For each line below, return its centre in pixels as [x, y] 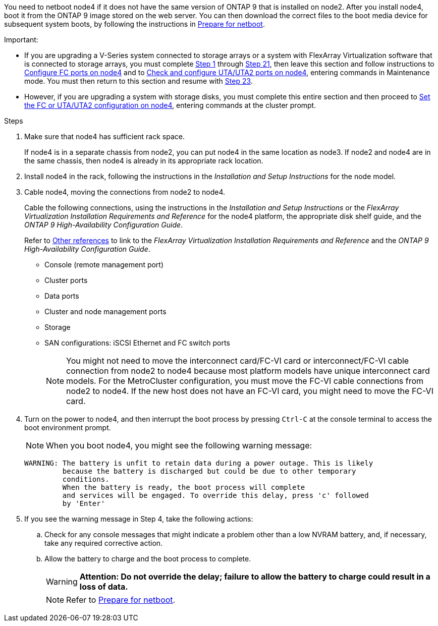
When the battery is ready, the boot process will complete [184, 487]
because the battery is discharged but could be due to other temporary [209, 471]
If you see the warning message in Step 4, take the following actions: [139, 519]
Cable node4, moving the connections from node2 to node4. [125, 192]
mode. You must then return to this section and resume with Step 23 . [139, 81]
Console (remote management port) [104, 265]
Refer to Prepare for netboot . [121, 600]
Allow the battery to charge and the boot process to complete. [148, 559]
